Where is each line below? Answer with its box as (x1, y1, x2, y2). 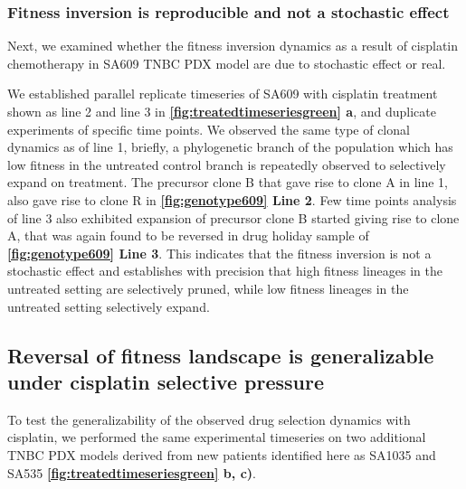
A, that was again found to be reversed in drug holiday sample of (7, 226, 369, 245)
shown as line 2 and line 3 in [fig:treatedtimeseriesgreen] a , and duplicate (7, 102, 436, 120)
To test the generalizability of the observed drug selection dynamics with (7, 409, 411, 428)
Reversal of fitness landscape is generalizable (7, 341, 434, 369)
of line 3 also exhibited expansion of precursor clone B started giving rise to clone (7, 208, 460, 227)
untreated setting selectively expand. (7, 296, 210, 315)
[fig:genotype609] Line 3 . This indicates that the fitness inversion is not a (7, 243, 432, 262)
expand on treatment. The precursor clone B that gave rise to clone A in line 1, (7, 173, 449, 192)
